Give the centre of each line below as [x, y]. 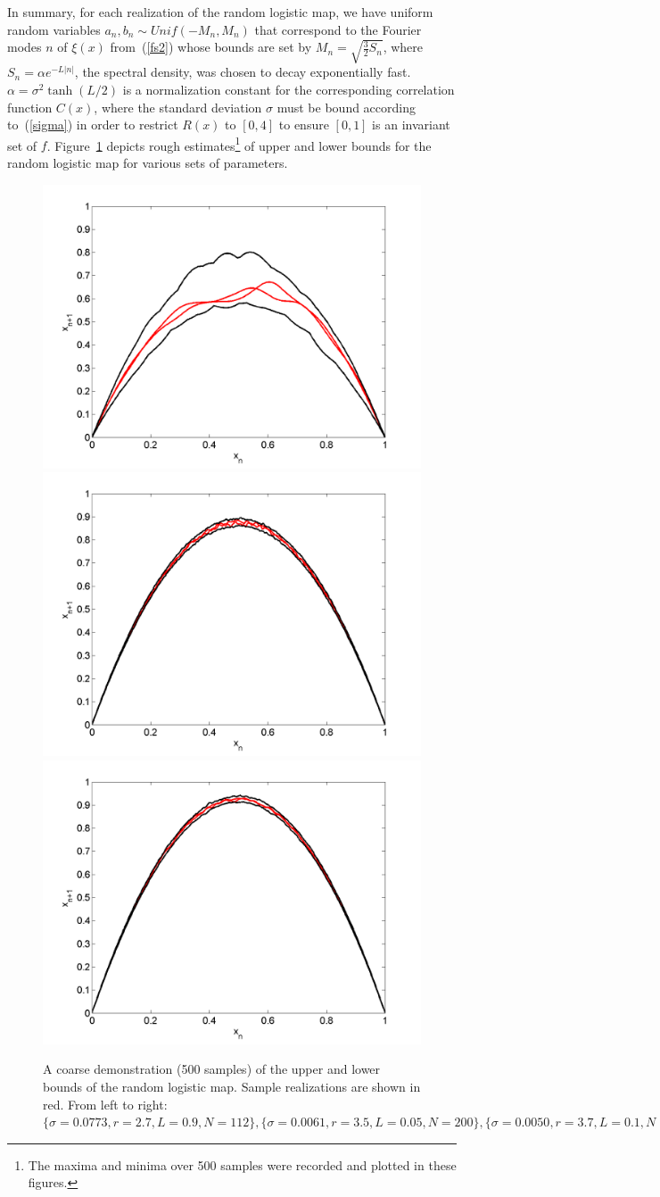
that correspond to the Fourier [338, 29]
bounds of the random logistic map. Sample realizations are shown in [232, 1087]
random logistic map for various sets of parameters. [148, 163]
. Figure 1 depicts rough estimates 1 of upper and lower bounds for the [239, 144]
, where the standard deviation [178, 107]
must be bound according [346, 107]
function [30, 107]
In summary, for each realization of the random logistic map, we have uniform [220, 12]
